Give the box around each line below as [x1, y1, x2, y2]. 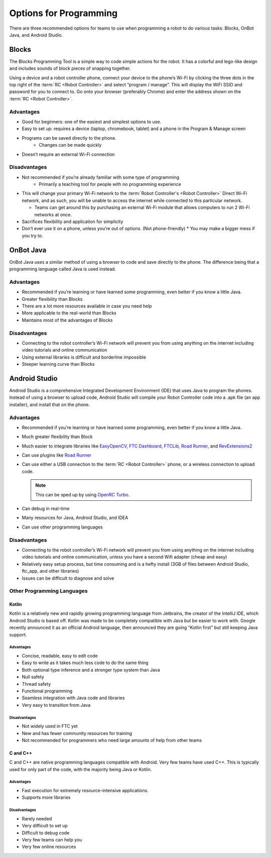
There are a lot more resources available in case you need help [22, 303, 153, 309]
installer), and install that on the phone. [9, 401, 90, 407]
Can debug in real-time [22, 505, 70, 512]
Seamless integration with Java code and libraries [22, 695, 125, 701]
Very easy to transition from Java [22, 702, 90, 708]
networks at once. [34, 211, 72, 218]
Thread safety [22, 681, 51, 687]
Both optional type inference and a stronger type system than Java [22, 667, 160, 673]
